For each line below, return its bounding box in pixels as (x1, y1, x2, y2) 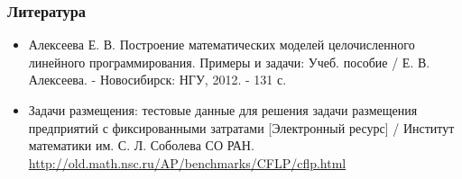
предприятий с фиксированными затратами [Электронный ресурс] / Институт (28, 118, 455, 137)
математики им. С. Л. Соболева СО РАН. (28, 136, 254, 155)
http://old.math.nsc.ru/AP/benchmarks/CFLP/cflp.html (28, 153, 346, 172)
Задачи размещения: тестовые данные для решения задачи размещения (28, 101, 418, 119)
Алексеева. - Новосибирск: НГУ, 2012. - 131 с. (28, 70, 287, 89)
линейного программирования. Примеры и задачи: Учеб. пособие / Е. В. (28, 52, 430, 71)
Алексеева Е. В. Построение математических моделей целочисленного (28, 35, 415, 54)
